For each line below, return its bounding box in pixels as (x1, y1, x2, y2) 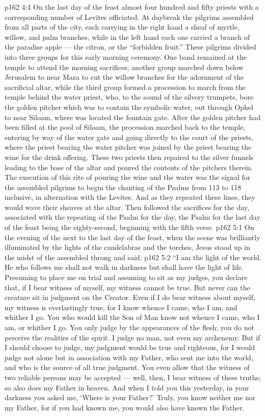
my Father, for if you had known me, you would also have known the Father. (5, 402, 245, 412)
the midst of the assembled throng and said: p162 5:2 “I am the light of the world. (5, 251, 261, 262)
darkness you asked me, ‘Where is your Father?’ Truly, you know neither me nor (5, 392, 256, 403)
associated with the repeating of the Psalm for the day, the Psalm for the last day (5, 212, 260, 222)
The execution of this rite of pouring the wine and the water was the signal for (5, 172, 251, 182)
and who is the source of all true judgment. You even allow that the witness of (5, 362, 250, 373)
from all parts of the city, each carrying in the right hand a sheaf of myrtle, (5, 21, 240, 32)
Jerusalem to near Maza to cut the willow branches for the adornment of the (5, 72, 244, 82)
